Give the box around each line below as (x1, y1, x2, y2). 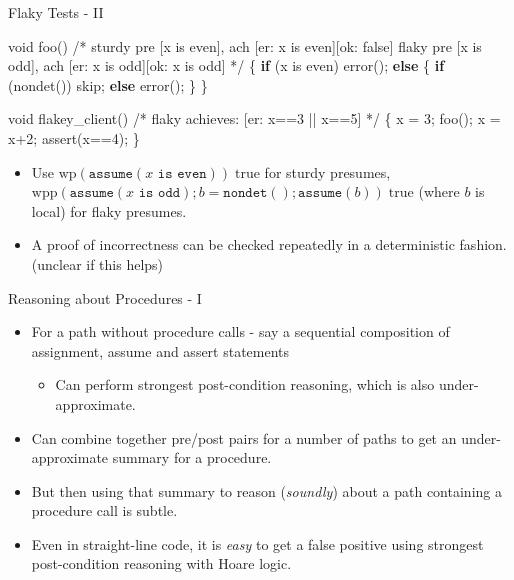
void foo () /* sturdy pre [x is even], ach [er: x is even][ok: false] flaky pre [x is (8, 35, 482, 56)
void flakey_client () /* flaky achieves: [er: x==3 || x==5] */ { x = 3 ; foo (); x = (8, 108, 501, 129)
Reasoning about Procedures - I (8, 287, 202, 308)
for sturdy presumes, (264, 161, 391, 182)
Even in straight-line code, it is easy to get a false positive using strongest (31, 533, 484, 554)
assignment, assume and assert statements (31, 340, 290, 361)
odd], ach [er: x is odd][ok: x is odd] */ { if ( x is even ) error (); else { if (8, 55, 445, 76)
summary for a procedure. (112, 447, 272, 468)
